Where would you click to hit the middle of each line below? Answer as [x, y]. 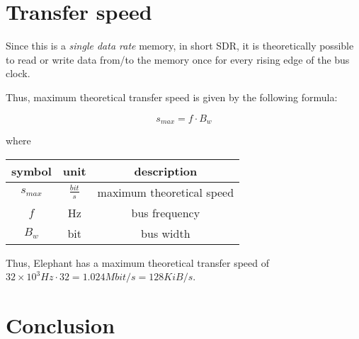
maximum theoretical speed [166, 192]
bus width [166, 233]
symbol [32, 171]
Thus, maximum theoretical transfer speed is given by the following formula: [172, 97]
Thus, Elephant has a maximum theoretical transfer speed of [138, 262]
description [166, 171]
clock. [18, 73]
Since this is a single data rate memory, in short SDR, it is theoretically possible [180, 46]
